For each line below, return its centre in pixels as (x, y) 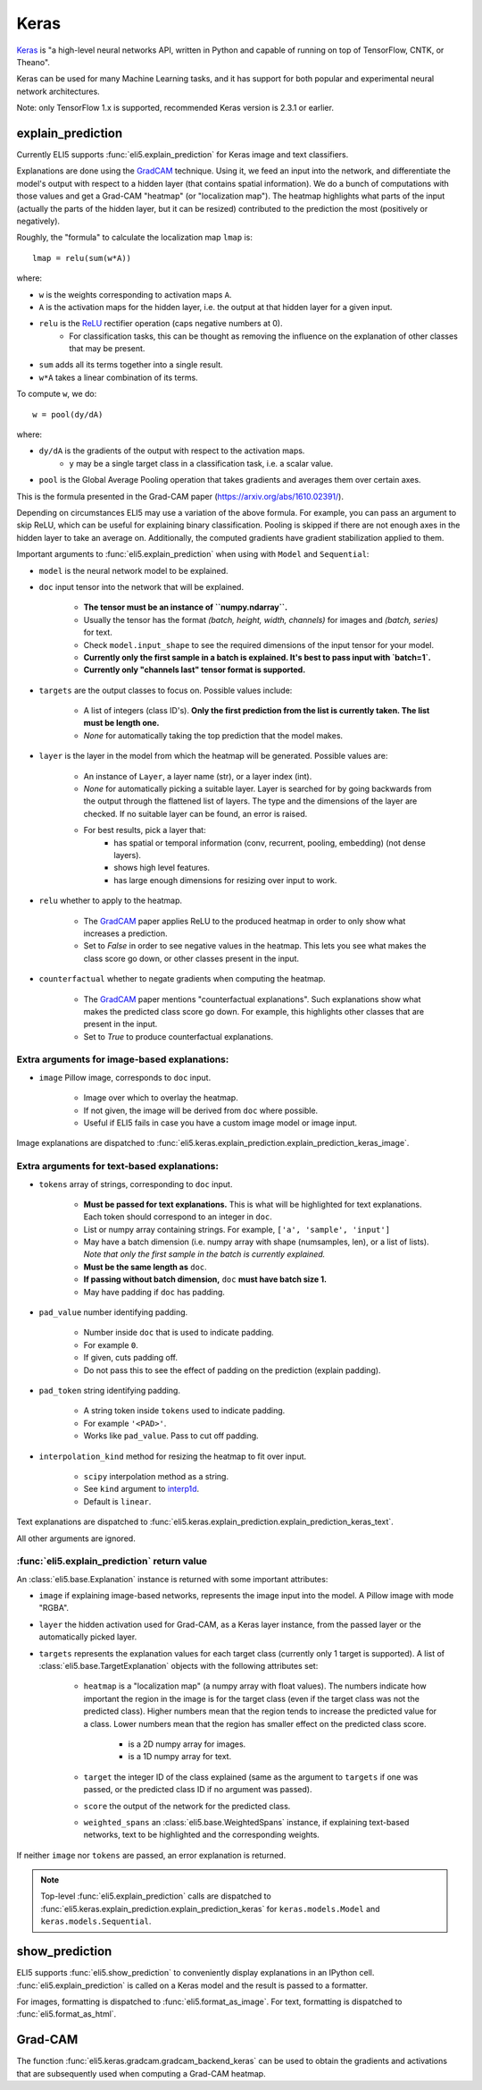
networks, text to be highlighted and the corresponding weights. (202, 1835)
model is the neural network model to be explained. (133, 570)
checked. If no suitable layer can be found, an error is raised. (195, 813)
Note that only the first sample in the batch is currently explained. (204, 1254)
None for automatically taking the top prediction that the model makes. (213, 735)
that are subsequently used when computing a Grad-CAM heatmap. (141, 2073)
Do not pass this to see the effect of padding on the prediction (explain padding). (232, 1370)
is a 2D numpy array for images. (187, 1744)
